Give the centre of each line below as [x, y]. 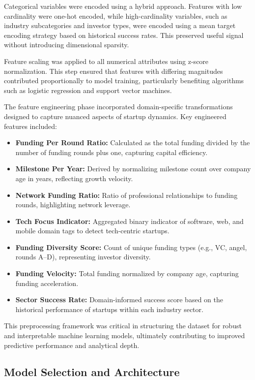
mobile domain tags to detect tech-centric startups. [92, 231]
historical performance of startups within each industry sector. [109, 309]
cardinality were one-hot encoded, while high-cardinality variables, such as [116, 16]
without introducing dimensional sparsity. [67, 45]
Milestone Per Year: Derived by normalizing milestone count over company [133, 169]
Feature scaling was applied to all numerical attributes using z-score [106, 61]
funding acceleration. [47, 283]
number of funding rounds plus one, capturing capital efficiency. [112, 152]
